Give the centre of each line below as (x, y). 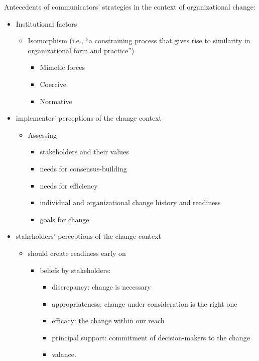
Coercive (53, 84)
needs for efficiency (69, 185)
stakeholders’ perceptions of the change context (89, 236)
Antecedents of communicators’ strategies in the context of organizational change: (130, 7)
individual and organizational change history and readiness (130, 202)
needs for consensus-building (83, 168)
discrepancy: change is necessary (101, 287)
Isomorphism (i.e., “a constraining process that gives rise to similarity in (139, 40)
